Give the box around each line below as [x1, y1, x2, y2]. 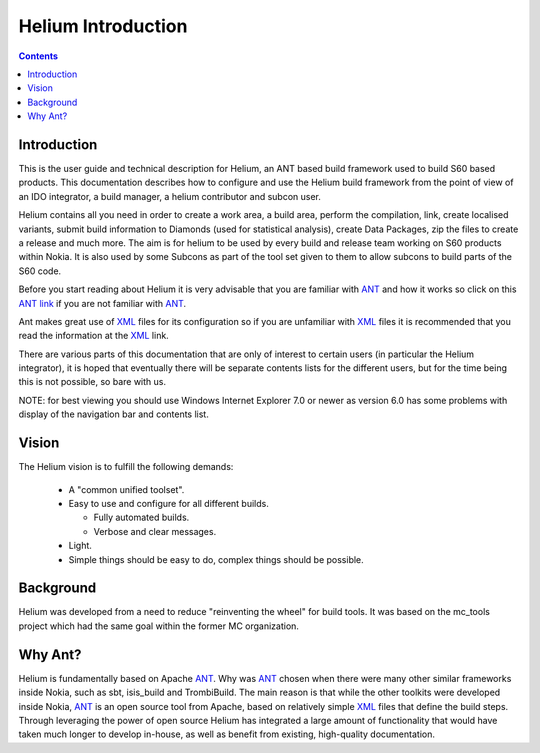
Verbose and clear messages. [93, 525, 217, 537]
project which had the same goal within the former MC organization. [18, 620, 300, 632]
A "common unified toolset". [68, 483, 185, 495]
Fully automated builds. [93, 511, 190, 524]
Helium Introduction [18, 15, 188, 37]
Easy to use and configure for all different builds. [68, 497, 269, 509]
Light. [68, 540, 92, 552]
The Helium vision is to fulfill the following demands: [18, 461, 234, 473]
